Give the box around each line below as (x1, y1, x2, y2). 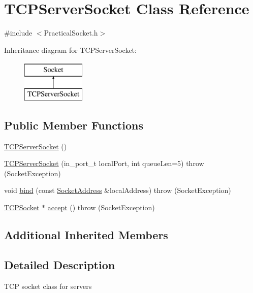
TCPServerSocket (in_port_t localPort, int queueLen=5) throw (4, 158, 204, 169)
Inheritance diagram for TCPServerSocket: (4, 44, 137, 55)
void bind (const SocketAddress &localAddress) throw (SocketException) (4, 185, 231, 196)
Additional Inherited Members (4, 227, 168, 243)
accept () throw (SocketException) (47, 202, 155, 213)
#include (4, 27, 33, 38)
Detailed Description (4, 256, 115, 272)
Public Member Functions (4, 117, 143, 133)
